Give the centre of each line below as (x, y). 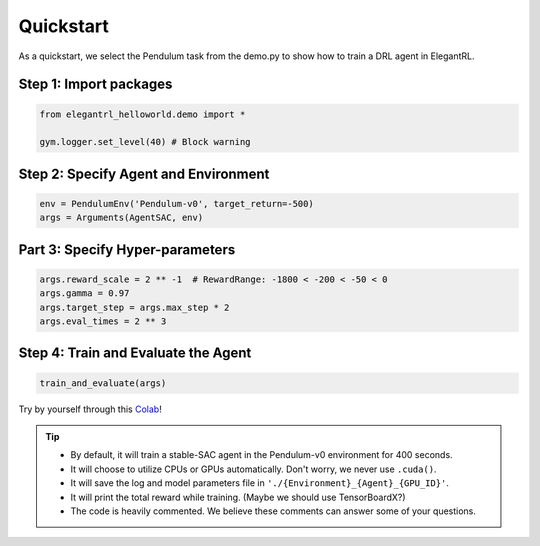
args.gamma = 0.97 (84, 293)
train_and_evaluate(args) (103, 383)
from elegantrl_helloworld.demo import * (142, 114)
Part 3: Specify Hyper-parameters (127, 249)
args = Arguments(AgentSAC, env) (121, 218)
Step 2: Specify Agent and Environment (144, 173)
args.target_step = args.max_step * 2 (134, 307)
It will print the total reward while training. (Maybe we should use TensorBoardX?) (238, 497)
